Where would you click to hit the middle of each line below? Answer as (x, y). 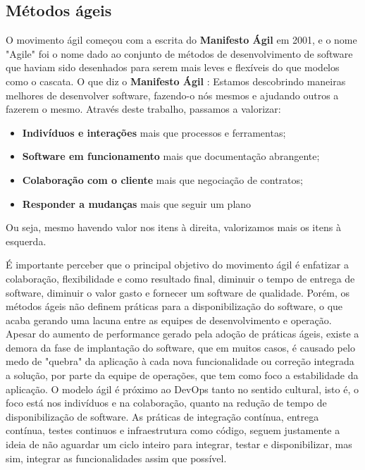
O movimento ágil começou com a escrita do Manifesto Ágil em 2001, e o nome (181, 40)
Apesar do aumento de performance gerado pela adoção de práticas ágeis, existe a (182, 334)
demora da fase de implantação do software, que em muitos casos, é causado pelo (180, 347)
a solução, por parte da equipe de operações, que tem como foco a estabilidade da (182, 375)
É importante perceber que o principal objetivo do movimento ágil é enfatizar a (177, 265)
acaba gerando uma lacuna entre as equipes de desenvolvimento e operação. (169, 320)
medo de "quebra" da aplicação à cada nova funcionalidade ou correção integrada (180, 361)
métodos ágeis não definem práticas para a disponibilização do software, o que (174, 306)
